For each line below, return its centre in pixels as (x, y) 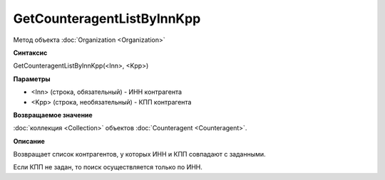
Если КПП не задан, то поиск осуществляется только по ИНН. (108, 167)
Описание (29, 141)
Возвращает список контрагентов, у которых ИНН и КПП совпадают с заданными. (140, 154)
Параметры (32, 79)
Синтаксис (30, 53)
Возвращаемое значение (53, 115)
